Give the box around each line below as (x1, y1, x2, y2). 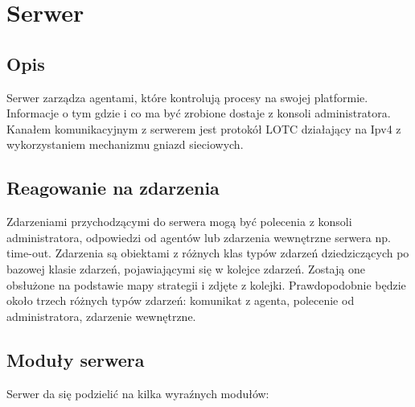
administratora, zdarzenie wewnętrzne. (6, 307, 196, 324)
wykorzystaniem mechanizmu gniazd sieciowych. (6, 136, 244, 153)
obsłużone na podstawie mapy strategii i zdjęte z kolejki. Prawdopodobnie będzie (6, 276, 406, 293)
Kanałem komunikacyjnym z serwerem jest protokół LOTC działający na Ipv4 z (6, 120, 401, 137)
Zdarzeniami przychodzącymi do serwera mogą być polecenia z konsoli (6, 213, 352, 230)
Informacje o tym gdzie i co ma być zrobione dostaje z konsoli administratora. (6, 105, 391, 121)
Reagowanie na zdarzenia (6, 175, 220, 200)
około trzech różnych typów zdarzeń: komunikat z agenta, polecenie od (6, 292, 355, 309)
